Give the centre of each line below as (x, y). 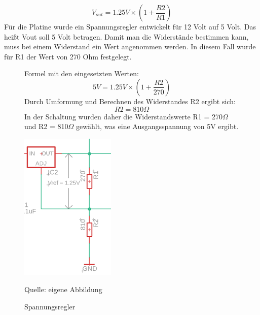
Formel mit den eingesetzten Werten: (82, 73)
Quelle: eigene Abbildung (63, 289)
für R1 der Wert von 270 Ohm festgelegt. (68, 56)
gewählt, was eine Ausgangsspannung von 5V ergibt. (157, 126)
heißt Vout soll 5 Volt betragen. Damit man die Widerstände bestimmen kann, (126, 36)
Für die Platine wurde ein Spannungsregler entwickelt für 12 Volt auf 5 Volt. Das (130, 26)
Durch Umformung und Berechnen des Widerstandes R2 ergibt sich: (130, 101)
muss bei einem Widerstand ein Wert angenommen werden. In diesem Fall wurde (130, 46)
